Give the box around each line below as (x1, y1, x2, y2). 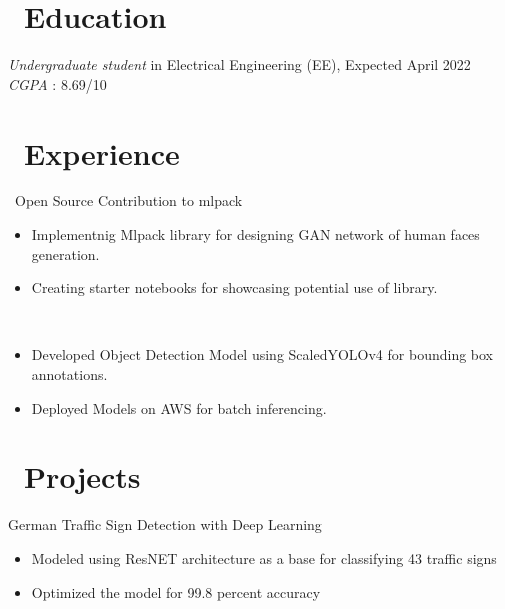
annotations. (31, 364, 108, 384)
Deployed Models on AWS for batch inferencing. (31, 397, 327, 418)
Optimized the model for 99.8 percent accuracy (31, 581, 321, 602)
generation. (31, 243, 100, 264)
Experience (24, 132, 180, 173)
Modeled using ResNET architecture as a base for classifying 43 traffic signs (31, 547, 497, 568)
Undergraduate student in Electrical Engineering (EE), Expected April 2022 (8, 54, 471, 75)
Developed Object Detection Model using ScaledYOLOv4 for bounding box (31, 344, 493, 365)
